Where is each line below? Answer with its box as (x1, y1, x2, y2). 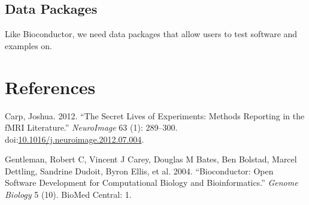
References (5, 74, 96, 99)
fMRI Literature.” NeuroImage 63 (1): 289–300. (5, 121, 178, 134)
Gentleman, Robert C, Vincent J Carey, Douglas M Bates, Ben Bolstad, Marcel (5, 153, 297, 165)
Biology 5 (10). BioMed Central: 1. (5, 188, 132, 201)
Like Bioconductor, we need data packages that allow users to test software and (5, 28, 298, 40)
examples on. (5, 39, 53, 52)
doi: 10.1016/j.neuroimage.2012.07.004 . (5, 132, 144, 145)
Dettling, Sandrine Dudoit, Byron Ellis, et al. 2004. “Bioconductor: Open (5, 164, 274, 177)
